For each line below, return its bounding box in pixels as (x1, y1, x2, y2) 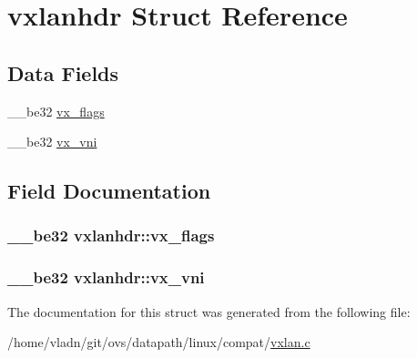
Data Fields (7, 58, 119, 87)
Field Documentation (7, 177, 211, 205)
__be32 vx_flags (7, 101, 105, 120)
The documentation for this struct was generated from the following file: (7, 302, 411, 321)
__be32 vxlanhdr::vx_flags (7, 224, 215, 247)
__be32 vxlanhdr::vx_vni (7, 266, 205, 289)
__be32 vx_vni (7, 132, 97, 151)
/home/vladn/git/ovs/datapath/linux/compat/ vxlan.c (7, 332, 310, 352)
